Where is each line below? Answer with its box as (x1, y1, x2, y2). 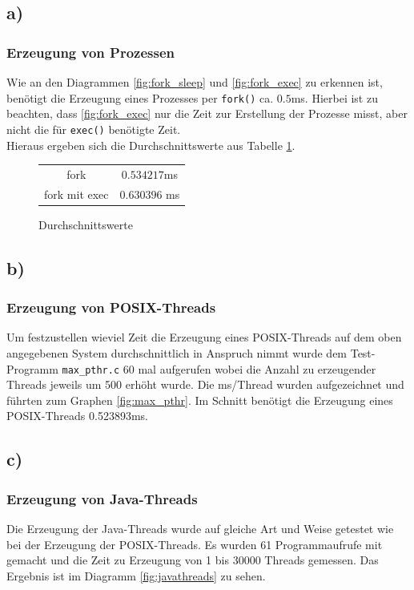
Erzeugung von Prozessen (6, 42, 175, 62)
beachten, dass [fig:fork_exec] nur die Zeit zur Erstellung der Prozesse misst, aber (6, 105, 408, 122)
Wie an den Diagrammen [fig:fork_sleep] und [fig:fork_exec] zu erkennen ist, (6, 74, 383, 90)
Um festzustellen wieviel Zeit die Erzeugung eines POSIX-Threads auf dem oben (6, 329, 402, 346)
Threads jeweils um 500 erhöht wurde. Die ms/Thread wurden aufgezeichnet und (6, 376, 404, 393)
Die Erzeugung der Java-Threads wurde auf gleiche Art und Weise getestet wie (6, 520, 394, 536)
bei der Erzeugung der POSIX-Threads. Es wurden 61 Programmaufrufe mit (6, 535, 383, 552)
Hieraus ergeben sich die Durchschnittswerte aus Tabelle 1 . (6, 136, 295, 153)
